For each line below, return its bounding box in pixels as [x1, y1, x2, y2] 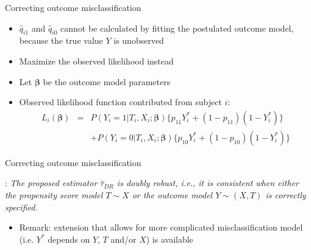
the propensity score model [5, 189, 103, 201]
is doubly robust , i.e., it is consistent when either [116, 176, 299, 189]
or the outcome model [132, 189, 213, 201]
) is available [146, 232, 193, 245]
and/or [110, 232, 137, 245]
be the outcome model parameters [43, 75, 171, 88]
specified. [5, 200, 38, 213]
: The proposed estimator [5, 176, 98, 189]
